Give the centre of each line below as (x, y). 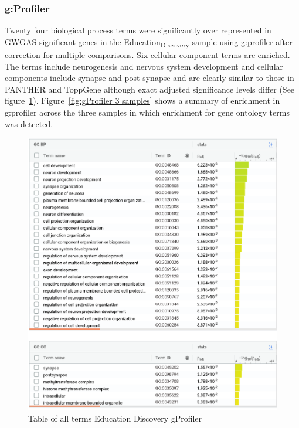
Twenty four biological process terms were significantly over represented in (138, 30)
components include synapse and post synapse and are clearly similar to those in (149, 78)
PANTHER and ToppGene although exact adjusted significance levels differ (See (150, 89)
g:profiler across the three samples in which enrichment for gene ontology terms (147, 112)
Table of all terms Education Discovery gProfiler (115, 418)
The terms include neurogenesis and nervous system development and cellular (144, 66)
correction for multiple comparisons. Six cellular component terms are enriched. (147, 54)
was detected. (29, 123)
